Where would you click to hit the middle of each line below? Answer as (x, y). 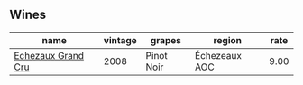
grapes (166, 40)
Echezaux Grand (49, 55)
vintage (120, 40)
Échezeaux (218, 55)
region (227, 40)
